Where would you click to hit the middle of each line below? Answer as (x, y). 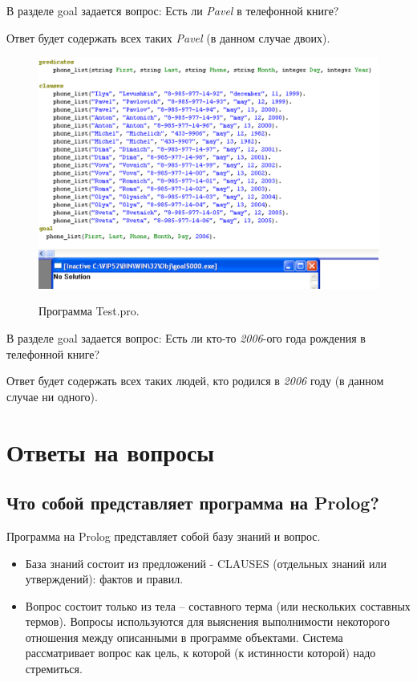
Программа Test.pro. (89, 311)
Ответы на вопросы (111, 451)
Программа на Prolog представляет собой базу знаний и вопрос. (164, 536)
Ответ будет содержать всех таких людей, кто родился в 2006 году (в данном (195, 381)
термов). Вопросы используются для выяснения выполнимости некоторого (207, 621)
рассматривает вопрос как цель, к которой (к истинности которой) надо (200, 653)
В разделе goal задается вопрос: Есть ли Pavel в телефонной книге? (173, 10)
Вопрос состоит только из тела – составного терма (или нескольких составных (218, 605)
